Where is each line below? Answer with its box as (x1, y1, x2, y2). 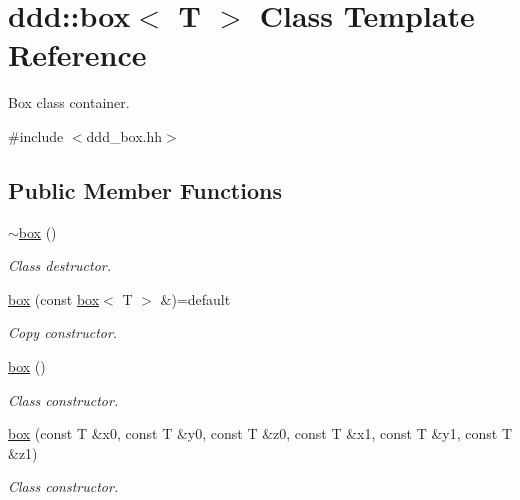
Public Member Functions (8, 174, 282, 205)
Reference (8, 34, 147, 75)
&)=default (160, 288, 231, 309)
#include (8, 125, 64, 146)
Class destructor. (8, 255, 112, 276)
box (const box (8, 288, 100, 309)
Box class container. (8, 92, 130, 113)
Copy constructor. (8, 322, 118, 343)
